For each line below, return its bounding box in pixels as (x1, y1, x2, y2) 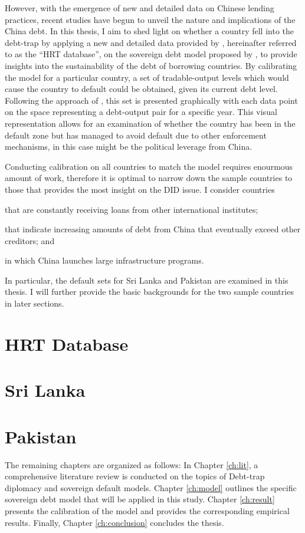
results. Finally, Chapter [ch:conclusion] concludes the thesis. (5, 516, 224, 528)
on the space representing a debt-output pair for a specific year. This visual (5, 106, 277, 118)
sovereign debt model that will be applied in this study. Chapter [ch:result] (5, 493, 275, 505)
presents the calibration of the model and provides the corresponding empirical (5, 504, 290, 516)
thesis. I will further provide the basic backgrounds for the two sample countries (5, 285, 294, 298)
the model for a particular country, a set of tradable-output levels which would (5, 71, 289, 83)
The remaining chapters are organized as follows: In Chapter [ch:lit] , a (5, 458, 258, 471)
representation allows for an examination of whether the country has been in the (5, 117, 296, 129)
